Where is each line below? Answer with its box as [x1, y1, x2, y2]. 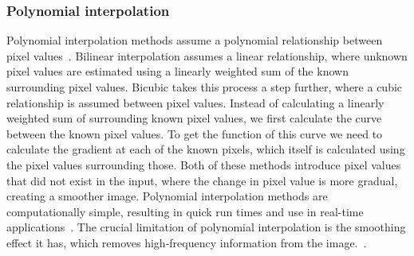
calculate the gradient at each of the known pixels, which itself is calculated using [6, 141, 405, 157]
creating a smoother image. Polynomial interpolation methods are [6, 188, 328, 204]
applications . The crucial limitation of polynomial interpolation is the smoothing [6, 219, 406, 235]
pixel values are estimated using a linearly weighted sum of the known [6, 63, 349, 80]
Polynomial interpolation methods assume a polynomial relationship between [6, 32, 383, 48]
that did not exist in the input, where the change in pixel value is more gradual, [6, 172, 398, 188]
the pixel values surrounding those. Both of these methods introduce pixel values [6, 156, 401, 173]
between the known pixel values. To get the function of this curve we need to [6, 125, 383, 142]
